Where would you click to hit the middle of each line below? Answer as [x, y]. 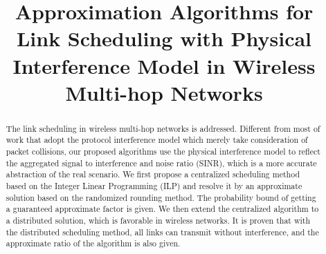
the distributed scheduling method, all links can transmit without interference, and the [162, 232]
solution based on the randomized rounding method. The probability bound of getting [161, 197]
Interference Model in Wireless [164, 65]
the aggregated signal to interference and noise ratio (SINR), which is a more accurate [161, 163]
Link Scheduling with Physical [164, 38]
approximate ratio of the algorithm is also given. [93, 243]
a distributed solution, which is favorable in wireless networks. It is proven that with [158, 220]
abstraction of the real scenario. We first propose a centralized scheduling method [153, 174]
